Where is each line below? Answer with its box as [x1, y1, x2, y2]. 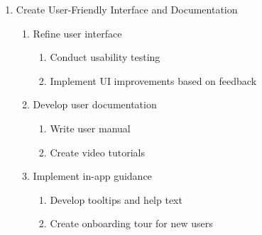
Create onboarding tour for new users [50, 216, 213, 231]
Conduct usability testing [50, 50, 160, 64]
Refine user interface [33, 25, 122, 40]
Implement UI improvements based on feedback [50, 73, 257, 88]
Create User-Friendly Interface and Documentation [16, 2, 238, 16]
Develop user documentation [33, 97, 157, 112]
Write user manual [50, 120, 131, 135]
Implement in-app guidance [33, 168, 152, 183]
